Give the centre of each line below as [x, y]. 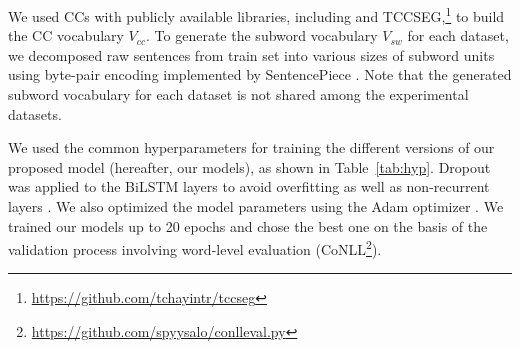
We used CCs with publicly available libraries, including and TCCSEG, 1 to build [256, 14]
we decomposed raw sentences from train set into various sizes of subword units [251, 54]
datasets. [35, 113]
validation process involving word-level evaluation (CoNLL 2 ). [195, 247]
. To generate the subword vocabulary [262, 35]
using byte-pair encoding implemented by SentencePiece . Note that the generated [260, 74]
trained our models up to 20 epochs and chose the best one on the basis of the [248, 225]
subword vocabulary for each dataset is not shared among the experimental [238, 94]
